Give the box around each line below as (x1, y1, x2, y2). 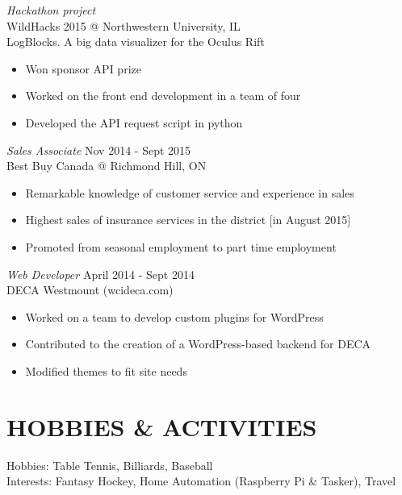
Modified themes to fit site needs (25, 362, 187, 379)
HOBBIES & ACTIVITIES (6, 410, 317, 443)
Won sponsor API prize (25, 60, 141, 77)
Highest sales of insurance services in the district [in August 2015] (25, 211, 351, 228)
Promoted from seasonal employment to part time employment (25, 238, 337, 255)
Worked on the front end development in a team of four (25, 87, 301, 104)
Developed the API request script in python (25, 114, 243, 131)
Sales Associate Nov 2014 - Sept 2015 (6, 141, 191, 158)
